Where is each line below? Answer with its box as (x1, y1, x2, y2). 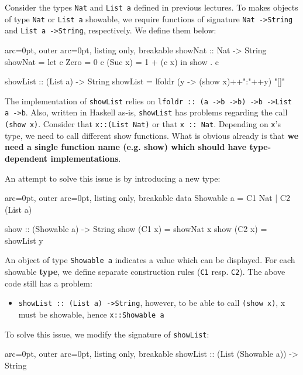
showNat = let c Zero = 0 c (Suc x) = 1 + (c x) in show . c (5, 55, 219, 67)
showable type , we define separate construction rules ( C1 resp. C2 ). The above (5, 265, 285, 278)
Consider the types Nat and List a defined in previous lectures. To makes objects (5, 1, 298, 13)
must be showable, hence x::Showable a (18, 308, 164, 321)
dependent (5, 152, 48, 164)
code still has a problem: (5, 277, 92, 289)
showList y (5, 234, 43, 246)
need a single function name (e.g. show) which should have (5, 141, 247, 153)
